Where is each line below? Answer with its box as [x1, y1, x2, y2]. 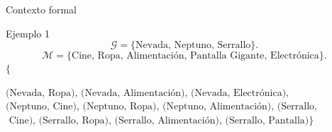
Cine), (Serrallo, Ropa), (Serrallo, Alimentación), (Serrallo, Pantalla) [9, 115, 309, 126]
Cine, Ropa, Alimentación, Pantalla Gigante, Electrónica [72, 51, 319, 61]
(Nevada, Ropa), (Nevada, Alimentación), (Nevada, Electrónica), [6, 88, 289, 98]
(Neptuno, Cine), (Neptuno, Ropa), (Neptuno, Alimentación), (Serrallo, [6, 102, 317, 112]
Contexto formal [6, 2, 77, 16]
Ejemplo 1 [6, 25, 50, 40]
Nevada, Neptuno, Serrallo [135, 40, 251, 51]
